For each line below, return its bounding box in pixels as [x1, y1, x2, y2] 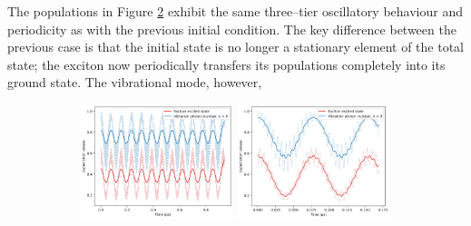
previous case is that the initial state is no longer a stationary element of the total [7, 37, 464, 56]
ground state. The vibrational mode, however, [7, 73, 262, 92]
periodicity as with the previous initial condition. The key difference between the [7, 19, 456, 38]
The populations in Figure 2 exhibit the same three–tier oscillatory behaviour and [7, 2, 463, 20]
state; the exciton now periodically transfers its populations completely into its [7, 54, 446, 74]
